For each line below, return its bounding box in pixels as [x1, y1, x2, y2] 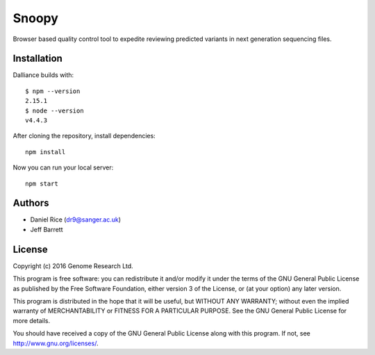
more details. [12, 316, 51, 324]
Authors [12, 197, 49, 209]
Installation [12, 53, 62, 65]
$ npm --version [25, 87, 81, 95]
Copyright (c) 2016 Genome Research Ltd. [12, 261, 133, 270]
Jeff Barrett [30, 225, 63, 233]
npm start [25, 179, 58, 188]
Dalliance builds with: [12, 71, 74, 79]
